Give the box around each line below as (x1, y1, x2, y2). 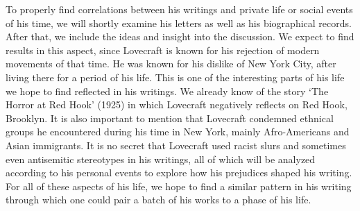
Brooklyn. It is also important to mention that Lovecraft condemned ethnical (6, 110, 334, 125)
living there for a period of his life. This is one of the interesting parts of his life (6, 69, 345, 84)
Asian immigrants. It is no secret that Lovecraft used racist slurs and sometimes (6, 137, 346, 152)
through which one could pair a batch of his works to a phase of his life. (6, 192, 311, 207)
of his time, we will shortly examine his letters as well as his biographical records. (6, 15, 352, 30)
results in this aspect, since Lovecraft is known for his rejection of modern (6, 42, 320, 57)
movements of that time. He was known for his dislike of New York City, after (6, 56, 336, 71)
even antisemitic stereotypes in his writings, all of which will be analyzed (6, 151, 316, 166)
